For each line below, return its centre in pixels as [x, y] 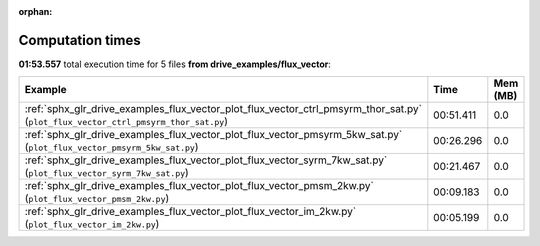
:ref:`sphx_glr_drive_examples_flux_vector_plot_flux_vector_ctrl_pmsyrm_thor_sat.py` [223, 109]
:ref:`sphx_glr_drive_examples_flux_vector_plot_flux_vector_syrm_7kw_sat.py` [206, 160]
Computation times [79, 40]
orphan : [35, 11]
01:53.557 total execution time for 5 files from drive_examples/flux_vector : [175, 64]
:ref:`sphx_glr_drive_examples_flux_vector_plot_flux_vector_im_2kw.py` [190, 212]
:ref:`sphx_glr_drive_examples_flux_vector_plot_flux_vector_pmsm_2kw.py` [199, 186]
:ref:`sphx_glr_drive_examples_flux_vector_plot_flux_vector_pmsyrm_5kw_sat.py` [213, 135]
